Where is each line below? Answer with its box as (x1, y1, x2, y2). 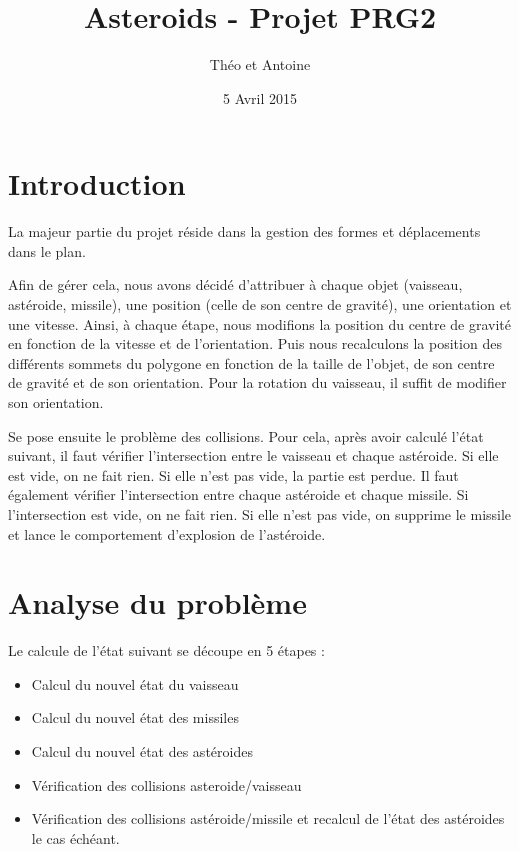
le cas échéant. (31, 827, 120, 848)
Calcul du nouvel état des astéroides (31, 741, 253, 762)
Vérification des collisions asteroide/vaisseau (31, 774, 302, 795)
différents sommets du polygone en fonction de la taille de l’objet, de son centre (8, 352, 495, 373)
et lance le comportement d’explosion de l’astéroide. (8, 523, 326, 544)
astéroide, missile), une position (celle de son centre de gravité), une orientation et (8, 294, 512, 315)
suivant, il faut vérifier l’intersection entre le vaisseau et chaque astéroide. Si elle (8, 445, 499, 466)
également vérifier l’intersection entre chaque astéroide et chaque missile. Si (8, 484, 469, 505)
